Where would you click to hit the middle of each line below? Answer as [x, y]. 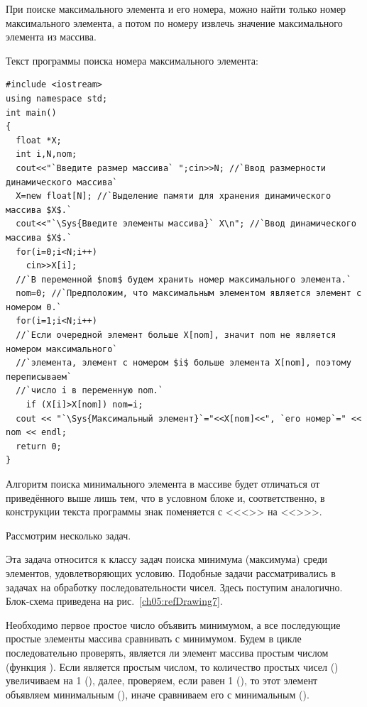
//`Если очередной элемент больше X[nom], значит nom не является [176, 335]
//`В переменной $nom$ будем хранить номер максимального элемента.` [183, 279]
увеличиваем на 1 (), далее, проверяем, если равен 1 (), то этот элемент [162, 680]
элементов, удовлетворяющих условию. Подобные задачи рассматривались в [171, 572]
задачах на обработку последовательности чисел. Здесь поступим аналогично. [174, 587]
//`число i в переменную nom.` [89, 391]
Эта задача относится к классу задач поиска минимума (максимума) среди [167, 559]
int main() [31, 113]
